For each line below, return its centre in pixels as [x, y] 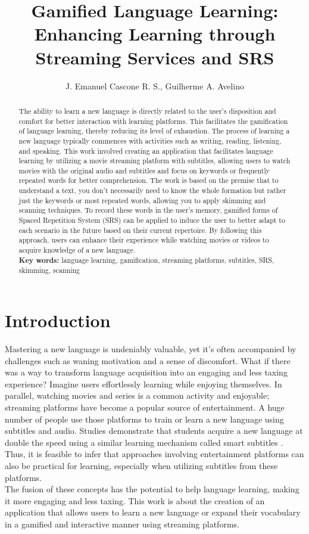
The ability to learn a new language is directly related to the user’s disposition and [147, 111]
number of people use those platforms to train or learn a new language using [144, 419]
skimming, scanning [49, 270]
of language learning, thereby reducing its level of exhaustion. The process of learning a [154, 131]
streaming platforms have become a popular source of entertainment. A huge [145, 407]
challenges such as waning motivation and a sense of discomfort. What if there [148, 360]
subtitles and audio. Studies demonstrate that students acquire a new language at [154, 431]
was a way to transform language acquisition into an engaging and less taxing [146, 372]
